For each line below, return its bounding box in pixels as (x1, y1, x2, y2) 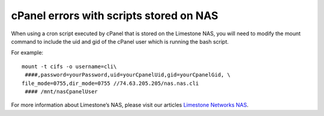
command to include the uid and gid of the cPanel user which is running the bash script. (11, 38, 229, 45)
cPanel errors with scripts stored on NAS (11, 9, 218, 22)
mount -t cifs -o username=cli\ (22, 63, 117, 70)
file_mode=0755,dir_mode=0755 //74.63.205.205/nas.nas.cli (22, 80, 199, 87)
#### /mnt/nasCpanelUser (25, 88, 98, 95)
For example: (11, 49, 44, 56)
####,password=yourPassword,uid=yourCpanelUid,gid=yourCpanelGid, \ (25, 72, 231, 78)
